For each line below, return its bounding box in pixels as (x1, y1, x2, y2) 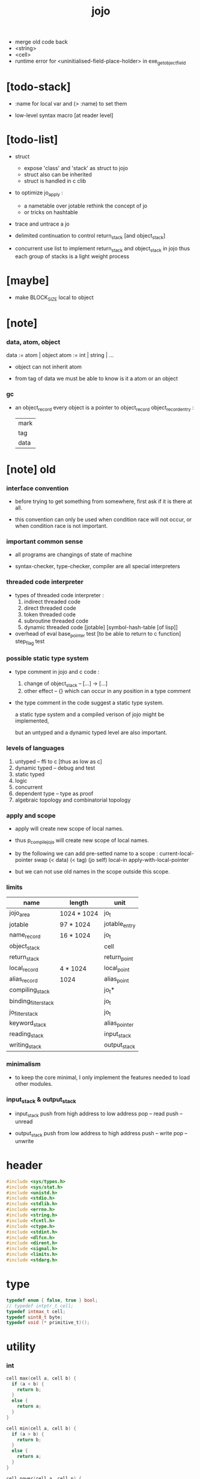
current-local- (159, 849, 194, 857)
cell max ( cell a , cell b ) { (6, 1375, 77, 1381)
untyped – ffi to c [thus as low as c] (14, 758, 102, 765)
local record (9, 963, 38, 974)
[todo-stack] (6, 80, 71, 94)
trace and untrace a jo (14, 220, 70, 227)
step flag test (14, 638, 45, 647)
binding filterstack (9, 996, 54, 1006)
